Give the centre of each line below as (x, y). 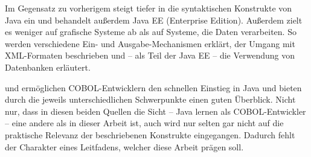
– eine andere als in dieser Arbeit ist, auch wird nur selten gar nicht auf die (144, 123)
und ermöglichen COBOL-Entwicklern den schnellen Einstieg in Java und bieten (153, 87)
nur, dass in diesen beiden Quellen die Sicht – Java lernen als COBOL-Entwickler (155, 111)
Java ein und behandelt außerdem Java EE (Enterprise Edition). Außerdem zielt (154, 20)
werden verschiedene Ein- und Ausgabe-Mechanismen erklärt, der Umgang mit (150, 43)
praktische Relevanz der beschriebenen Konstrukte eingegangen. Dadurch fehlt (150, 134)
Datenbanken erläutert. (48, 67)
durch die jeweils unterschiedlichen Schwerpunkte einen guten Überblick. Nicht (150, 99)
